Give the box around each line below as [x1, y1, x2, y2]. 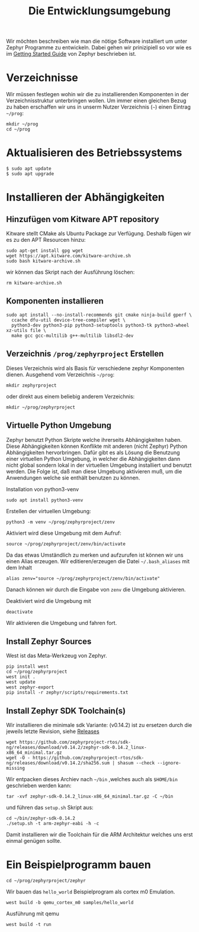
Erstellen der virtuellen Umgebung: [6, 507, 91, 514]
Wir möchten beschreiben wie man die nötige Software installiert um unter [6, 37, 188, 45]
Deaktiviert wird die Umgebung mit [6, 597, 92, 604]
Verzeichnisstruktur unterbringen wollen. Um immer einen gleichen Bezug [6, 97, 187, 105]
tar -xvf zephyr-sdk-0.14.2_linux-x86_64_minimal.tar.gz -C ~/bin [6, 794, 174, 800]
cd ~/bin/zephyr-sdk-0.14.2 [6, 816, 76, 822]
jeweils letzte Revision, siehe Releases [6, 728, 99, 735]
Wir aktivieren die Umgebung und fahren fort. [6, 619, 117, 626]
